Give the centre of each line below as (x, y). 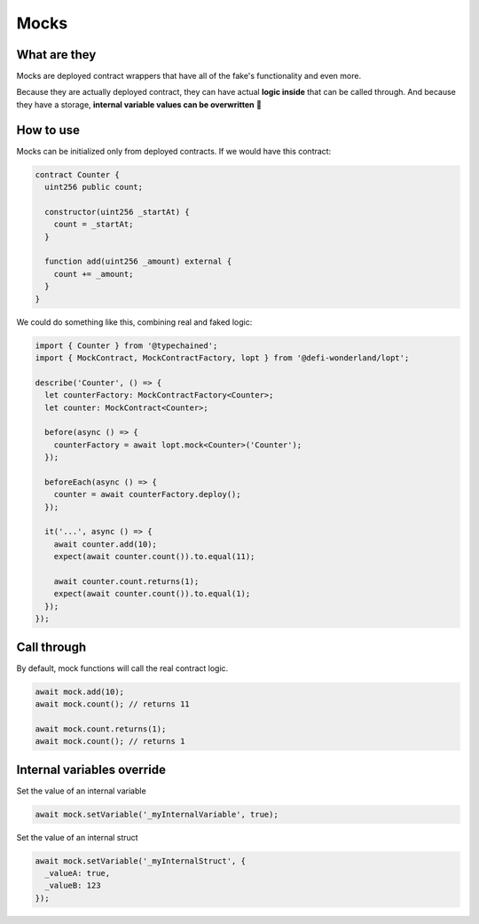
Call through (51, 647)
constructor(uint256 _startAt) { (117, 212)
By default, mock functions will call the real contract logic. (122, 668)
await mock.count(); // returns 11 (112, 704)
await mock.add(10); (79, 691)
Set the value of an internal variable (81, 791)
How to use (48, 130)
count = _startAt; (94, 225)
